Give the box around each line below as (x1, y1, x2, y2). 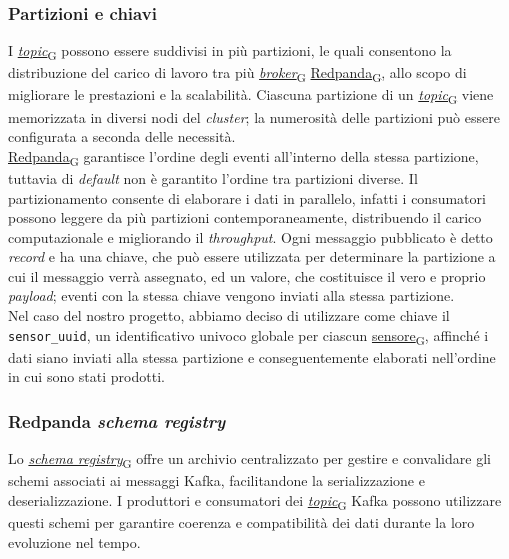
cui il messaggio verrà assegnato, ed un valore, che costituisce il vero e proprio (8, 265, 486, 286)
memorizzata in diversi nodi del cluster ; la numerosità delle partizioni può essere (8, 106, 500, 127)
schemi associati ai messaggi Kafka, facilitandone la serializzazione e (8, 470, 425, 491)
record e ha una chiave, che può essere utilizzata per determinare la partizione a (8, 246, 496, 267)
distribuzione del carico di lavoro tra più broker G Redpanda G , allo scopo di (8, 62, 467, 86)
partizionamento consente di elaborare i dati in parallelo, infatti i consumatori (8, 187, 486, 208)
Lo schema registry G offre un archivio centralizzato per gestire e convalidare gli (8, 448, 491, 471)
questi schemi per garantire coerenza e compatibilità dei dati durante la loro (8, 512, 475, 533)
